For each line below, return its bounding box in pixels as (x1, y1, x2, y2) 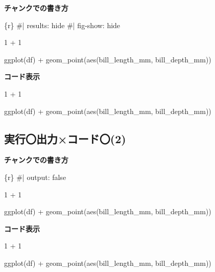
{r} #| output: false (4, 171, 66, 182)
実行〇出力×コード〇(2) (4, 130, 126, 146)
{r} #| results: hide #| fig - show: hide (4, 19, 121, 30)
